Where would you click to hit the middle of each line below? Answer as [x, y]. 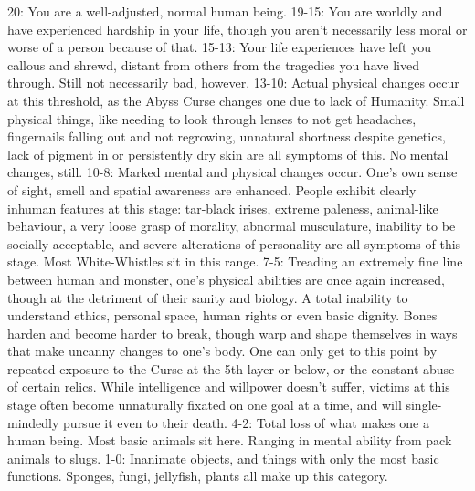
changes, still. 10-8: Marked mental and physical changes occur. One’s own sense [232, 172]
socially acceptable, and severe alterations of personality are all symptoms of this [234, 243]
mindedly [33, 422]
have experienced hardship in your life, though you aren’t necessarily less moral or [237, 29]
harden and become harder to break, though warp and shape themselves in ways [232, 333]
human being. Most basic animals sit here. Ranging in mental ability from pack [230, 440]
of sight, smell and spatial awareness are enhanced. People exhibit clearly [212, 189]
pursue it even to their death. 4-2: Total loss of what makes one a [246, 422]
